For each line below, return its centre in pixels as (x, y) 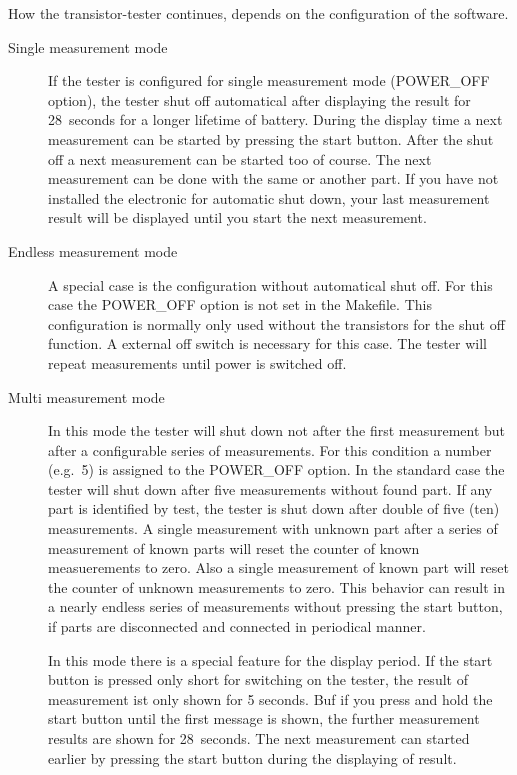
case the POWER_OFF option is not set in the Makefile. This (240, 304)
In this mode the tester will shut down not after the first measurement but (277, 430)
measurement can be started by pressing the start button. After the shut (271, 138)
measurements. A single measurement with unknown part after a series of (273, 528)
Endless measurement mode (93, 250)
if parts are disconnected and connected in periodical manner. (237, 626)
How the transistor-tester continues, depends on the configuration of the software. (258, 13)
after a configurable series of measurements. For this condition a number (270, 449)
